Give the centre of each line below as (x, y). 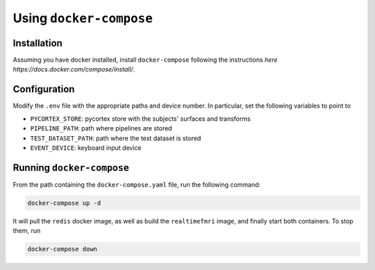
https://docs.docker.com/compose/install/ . (74, 69)
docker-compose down (62, 249)
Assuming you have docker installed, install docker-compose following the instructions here (145, 60)
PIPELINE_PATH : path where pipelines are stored (101, 128)
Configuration (44, 89)
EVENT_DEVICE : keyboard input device (86, 147)
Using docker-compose (83, 18)
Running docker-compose (71, 168)
